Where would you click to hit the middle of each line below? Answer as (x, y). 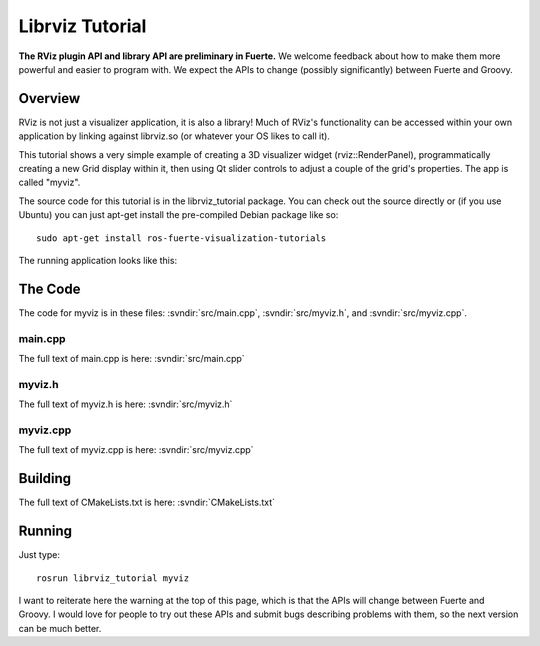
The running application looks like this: (98, 260)
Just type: (39, 555)
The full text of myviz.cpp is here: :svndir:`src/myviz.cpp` (136, 450)
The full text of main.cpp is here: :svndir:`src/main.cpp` (131, 359)
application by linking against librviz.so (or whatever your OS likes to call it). (174, 136)
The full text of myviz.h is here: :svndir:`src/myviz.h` (125, 404)
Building (45, 478)
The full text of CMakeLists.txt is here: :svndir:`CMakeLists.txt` (146, 502)
